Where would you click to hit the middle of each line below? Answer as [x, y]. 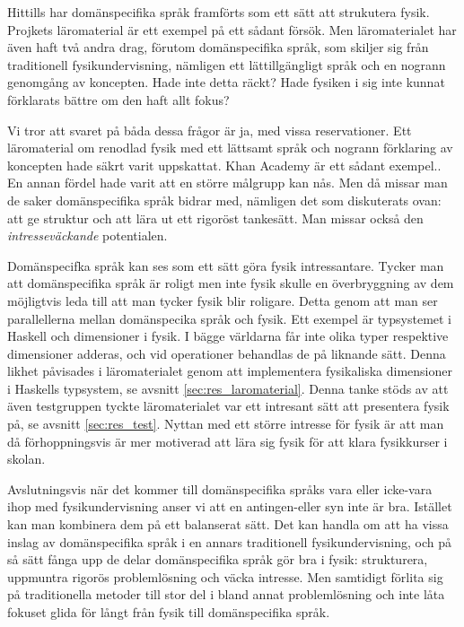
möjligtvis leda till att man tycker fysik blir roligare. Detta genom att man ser [223, 300]
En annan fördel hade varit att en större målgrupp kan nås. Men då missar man [228, 183]
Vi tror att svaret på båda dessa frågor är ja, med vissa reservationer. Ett [210, 130]
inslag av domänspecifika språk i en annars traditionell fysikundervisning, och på [229, 541]
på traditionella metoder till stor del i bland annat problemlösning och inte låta [226, 594]
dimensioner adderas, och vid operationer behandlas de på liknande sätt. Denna [227, 353]
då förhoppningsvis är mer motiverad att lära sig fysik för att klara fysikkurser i [228, 441]
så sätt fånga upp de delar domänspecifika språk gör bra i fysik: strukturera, [218, 559]
